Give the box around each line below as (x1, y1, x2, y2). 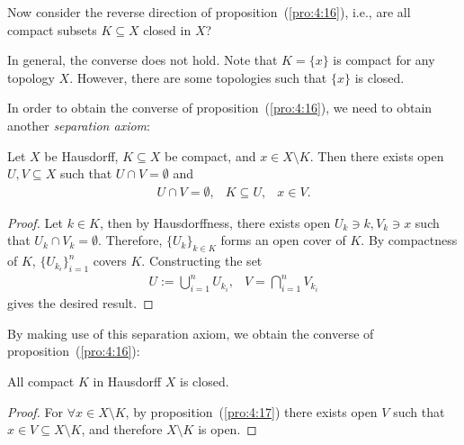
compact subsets (7, 20, 97, 39)
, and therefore (81, 420, 163, 439)
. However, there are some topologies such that (69, 68, 327, 86)
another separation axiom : (7, 115, 150, 134)
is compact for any (333, 50, 435, 69)
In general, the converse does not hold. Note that (7, 50, 278, 69)
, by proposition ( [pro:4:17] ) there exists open (125, 402, 378, 421)
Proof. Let (7, 213, 63, 232)
